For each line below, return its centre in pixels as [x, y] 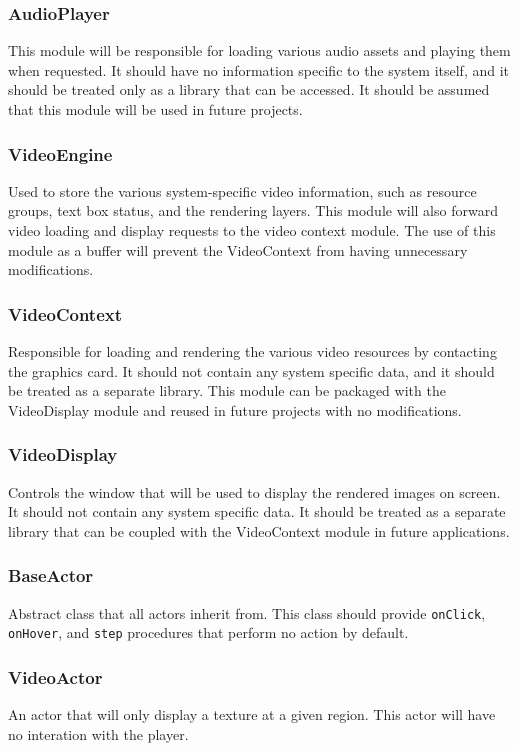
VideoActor [55, 676]
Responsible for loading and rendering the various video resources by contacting [252, 351]
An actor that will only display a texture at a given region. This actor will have [252, 714]
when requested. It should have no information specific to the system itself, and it [259, 69]
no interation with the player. [98, 733]
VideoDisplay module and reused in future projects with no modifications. [235, 409]
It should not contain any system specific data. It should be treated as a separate [257, 511]
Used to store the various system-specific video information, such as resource [242, 190]
